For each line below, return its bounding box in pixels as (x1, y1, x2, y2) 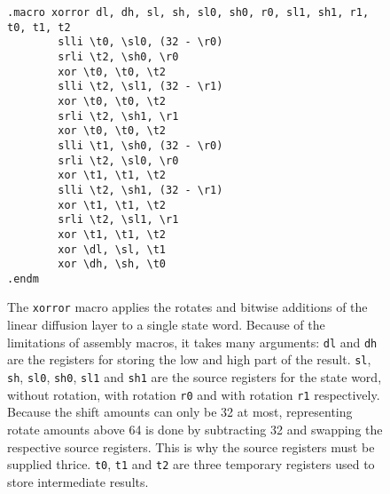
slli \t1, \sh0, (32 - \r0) (58, 139, 223, 152)
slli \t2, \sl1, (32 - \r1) (58, 80, 223, 93)
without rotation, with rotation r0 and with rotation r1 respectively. (7, 385, 380, 403)
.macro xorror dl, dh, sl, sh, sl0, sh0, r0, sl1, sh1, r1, (7, 6, 370, 19)
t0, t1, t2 (7, 20, 71, 34)
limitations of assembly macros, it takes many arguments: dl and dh (7, 332, 378, 351)
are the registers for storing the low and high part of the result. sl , (7, 350, 371, 369)
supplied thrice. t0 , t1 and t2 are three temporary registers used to (7, 455, 375, 474)
